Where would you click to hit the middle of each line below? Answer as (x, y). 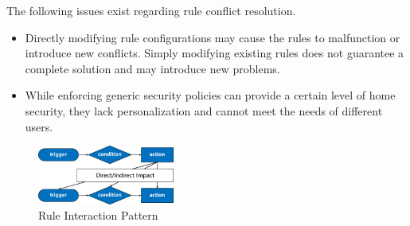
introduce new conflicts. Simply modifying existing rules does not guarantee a (215, 53)
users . (39, 126)
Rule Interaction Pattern (98, 215)
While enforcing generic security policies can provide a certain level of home (210, 95)
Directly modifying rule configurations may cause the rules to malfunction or (213, 37)
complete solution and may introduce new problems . (152, 68)
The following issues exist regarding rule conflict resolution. (151, 10)
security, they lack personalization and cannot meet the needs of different (204, 110)
